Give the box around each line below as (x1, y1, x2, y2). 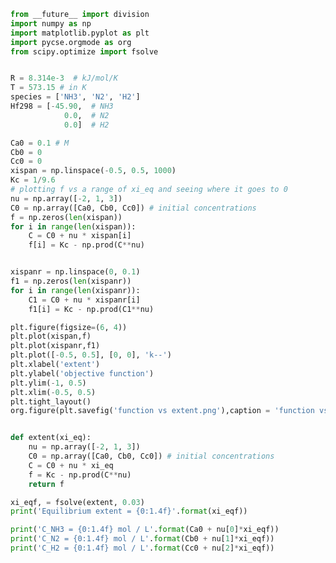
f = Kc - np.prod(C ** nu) (28, 470, 132, 480)
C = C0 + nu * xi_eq (28, 460, 114, 470)
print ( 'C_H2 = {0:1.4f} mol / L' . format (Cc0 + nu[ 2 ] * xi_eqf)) (10, 543, 275, 553)
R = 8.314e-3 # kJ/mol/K (10, 73, 118, 84)
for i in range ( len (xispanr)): (10, 285, 141, 295)
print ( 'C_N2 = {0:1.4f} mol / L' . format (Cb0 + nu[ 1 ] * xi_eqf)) (10, 534, 275, 544)
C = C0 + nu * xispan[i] (28, 231, 132, 241)
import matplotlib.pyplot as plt (10, 28, 150, 38)
